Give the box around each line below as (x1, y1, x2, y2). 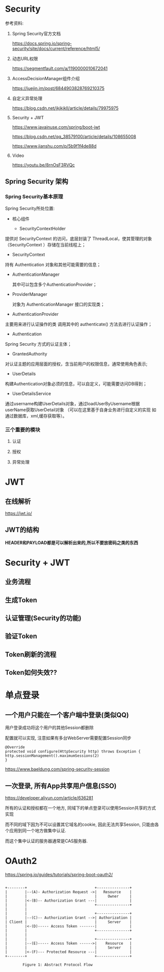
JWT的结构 (5, 526, 40, 534)
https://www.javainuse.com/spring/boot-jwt (12, 124, 100, 130)
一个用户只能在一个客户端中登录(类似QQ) (5, 710, 129, 719)
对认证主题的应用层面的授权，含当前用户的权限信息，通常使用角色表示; (5, 361, 148, 367)
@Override (5, 745, 25, 750)
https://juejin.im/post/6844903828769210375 (12, 85, 105, 91)
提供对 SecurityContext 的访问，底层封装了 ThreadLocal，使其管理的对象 (5, 236, 152, 242)
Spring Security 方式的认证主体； (5, 341, 72, 347)
